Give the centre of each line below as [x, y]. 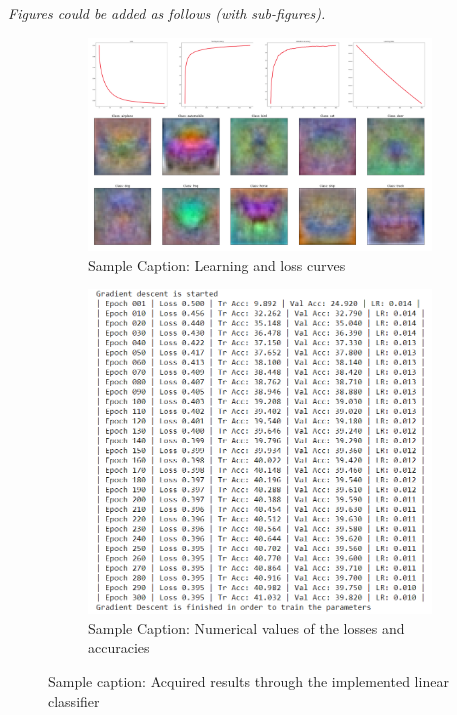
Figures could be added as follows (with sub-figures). [167, 13]
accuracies [119, 647]
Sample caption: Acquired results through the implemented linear [248, 681]
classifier [74, 700]
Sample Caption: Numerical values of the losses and [246, 627]
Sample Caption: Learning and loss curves [217, 264]
